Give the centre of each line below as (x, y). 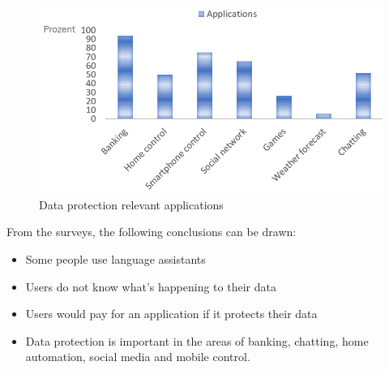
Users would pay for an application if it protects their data (171, 314)
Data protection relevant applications (131, 204)
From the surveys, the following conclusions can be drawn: (152, 232)
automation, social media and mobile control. (138, 357)
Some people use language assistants (115, 259)
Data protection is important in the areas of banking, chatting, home (197, 340)
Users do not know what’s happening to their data (151, 286)
